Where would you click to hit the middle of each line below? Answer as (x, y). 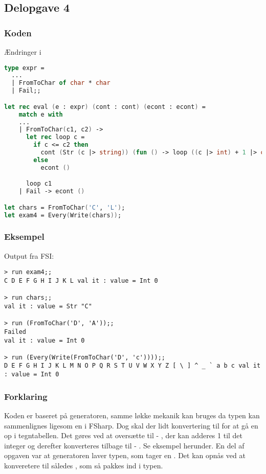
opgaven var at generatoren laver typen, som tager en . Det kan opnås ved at (125, 455)
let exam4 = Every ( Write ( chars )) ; (63, 215)
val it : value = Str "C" (48, 306)
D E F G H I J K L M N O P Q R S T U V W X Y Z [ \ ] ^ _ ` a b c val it (132, 366)
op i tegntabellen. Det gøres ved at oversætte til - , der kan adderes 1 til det (124, 435)
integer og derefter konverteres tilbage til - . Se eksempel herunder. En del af (124, 445)
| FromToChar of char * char (61, 83)
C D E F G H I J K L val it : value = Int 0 (81, 280)
